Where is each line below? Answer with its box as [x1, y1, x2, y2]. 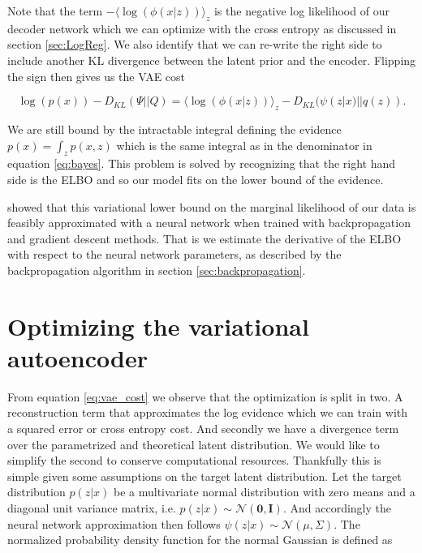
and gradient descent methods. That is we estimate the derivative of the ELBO [7, 229, 402, 246]
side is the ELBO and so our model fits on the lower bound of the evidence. [7, 170, 384, 187]
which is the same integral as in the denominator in [116, 136, 372, 153]
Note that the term [7, 2, 103, 19]
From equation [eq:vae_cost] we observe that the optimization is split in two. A [7, 388, 403, 405]
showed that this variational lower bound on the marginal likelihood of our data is [7, 198, 416, 215]
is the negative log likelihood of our [213, 2, 390, 19]
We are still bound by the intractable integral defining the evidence [7, 120, 342, 137]
